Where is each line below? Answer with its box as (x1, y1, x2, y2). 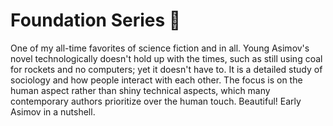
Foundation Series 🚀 (10, 9, 182, 32)
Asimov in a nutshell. (10, 105, 96, 118)
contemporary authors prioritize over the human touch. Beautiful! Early (10, 95, 302, 107)
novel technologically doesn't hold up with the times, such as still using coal (10, 52, 323, 64)
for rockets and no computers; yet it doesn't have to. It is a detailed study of (10, 63, 323, 75)
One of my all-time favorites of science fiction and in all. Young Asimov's (10, 42, 310, 54)
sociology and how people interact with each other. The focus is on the (10, 74, 303, 86)
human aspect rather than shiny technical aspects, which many (10, 84, 271, 96)
